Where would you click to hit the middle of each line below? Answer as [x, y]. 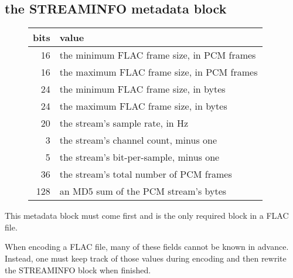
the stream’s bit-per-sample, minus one [139, 157]
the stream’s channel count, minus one [138, 140]
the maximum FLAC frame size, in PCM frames [159, 72]
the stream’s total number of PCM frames [146, 174]
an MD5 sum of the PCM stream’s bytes [143, 191]
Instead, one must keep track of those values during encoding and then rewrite [146, 258]
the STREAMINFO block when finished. [78, 269]
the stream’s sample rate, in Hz [124, 123]
